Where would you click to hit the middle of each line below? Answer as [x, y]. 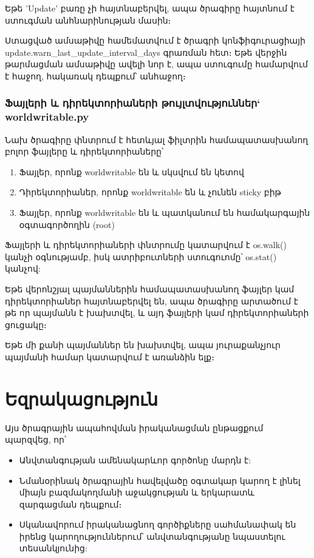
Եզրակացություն [81, 398]
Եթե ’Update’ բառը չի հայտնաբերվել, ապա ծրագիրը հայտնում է [150, 8]
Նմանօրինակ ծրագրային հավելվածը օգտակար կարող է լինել [160, 480]
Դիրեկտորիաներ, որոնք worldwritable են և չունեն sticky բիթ [150, 192]
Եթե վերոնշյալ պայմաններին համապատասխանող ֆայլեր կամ [150, 289]
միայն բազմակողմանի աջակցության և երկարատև [137, 492]
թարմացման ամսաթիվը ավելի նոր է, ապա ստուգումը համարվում [156, 64]
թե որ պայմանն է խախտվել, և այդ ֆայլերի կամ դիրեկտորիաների [157, 313]
